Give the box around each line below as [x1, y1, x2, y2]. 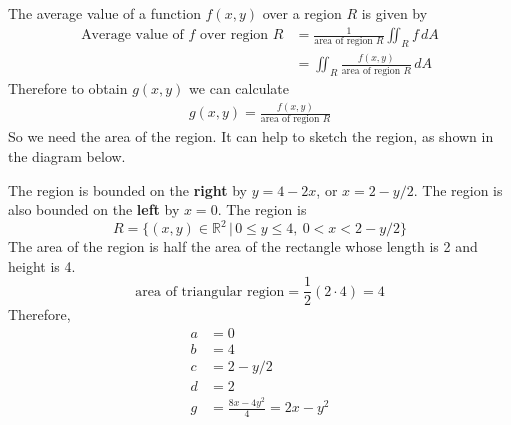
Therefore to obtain [8, 78, 128, 99]
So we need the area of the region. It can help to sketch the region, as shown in [8, 126, 494, 147]
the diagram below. [8, 145, 126, 166]
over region [200, 28, 269, 43]
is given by [361, 3, 428, 23]
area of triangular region [135, 284, 285, 299]
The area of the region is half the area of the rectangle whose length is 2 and [8, 236, 478, 257]
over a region [262, 3, 342, 23]
